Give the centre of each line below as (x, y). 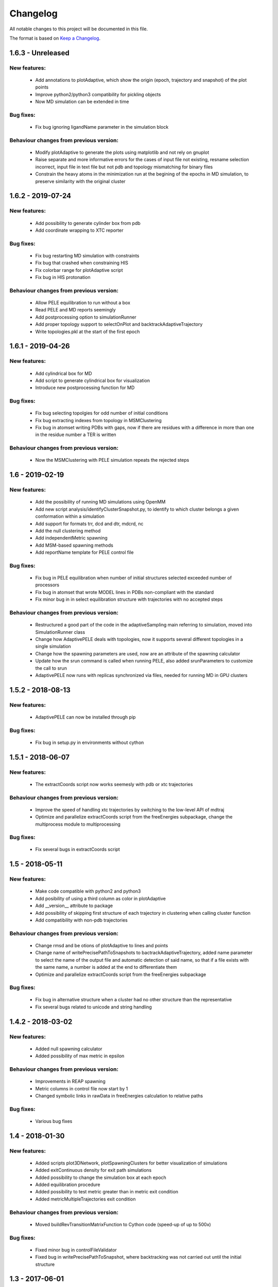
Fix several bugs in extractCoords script (78, 849)
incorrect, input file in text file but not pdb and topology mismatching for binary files (124, 167)
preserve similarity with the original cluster (80, 181)
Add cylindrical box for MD (64, 373)
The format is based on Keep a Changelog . (55, 38)
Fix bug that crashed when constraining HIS (82, 263)
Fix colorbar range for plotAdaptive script (79, 270)
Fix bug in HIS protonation (63, 277)
